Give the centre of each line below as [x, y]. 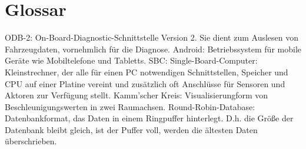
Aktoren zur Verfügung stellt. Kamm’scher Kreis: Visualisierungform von [137, 95]
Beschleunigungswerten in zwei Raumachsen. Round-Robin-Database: [130, 106]
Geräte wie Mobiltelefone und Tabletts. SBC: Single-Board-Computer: [131, 60]
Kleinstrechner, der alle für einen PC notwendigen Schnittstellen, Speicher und [147, 72]
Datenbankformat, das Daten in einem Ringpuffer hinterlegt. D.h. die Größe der [149, 118]
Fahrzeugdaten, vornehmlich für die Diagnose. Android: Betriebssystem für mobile [153, 49]
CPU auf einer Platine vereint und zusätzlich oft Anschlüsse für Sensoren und [145, 83]
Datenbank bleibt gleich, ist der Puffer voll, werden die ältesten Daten [131, 129]
